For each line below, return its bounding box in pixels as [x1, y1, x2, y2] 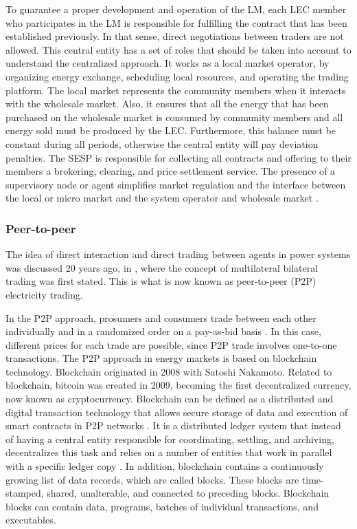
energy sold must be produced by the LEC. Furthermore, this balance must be [5, 123, 336, 138]
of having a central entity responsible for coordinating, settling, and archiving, [5, 431, 334, 446]
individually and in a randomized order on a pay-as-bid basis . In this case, [5, 324, 321, 338]
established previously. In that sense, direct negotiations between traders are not [5, 29, 344, 43]
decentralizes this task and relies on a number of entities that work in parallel [5, 445, 332, 460]
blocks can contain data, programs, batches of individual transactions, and [5, 499, 319, 513]
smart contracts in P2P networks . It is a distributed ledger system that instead [5, 418, 341, 433]
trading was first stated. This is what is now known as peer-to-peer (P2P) [5, 274, 316, 288]
